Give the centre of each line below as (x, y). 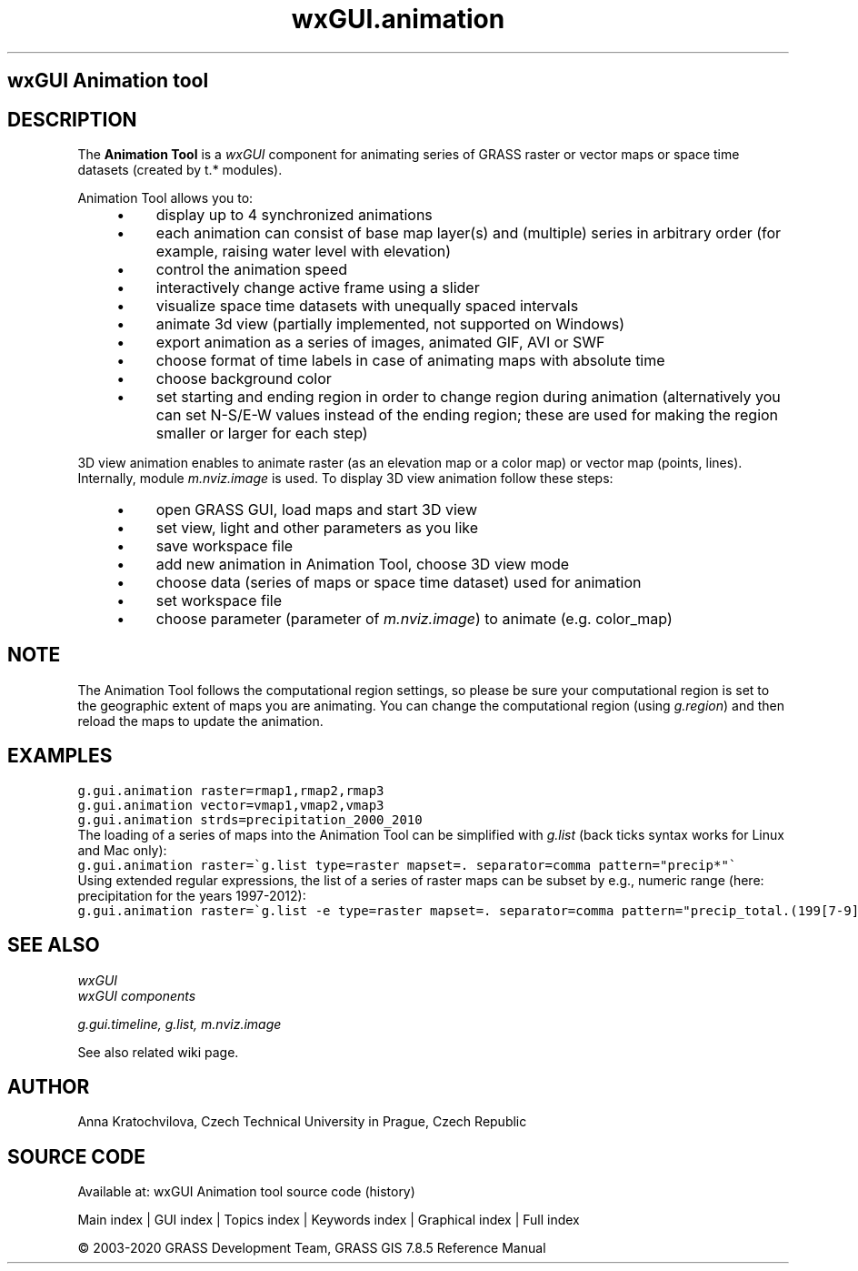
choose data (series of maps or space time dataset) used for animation (399, 583)
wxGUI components (137, 995)
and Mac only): (122, 850)
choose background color (244, 379)
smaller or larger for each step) (262, 434)
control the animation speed (252, 270)
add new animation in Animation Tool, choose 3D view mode (363, 565)
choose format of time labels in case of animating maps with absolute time (410, 361)
